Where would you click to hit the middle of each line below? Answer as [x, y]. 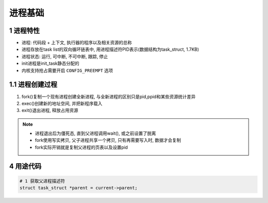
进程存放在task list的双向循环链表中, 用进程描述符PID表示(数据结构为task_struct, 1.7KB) [110, 49]
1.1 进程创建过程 [33, 85]
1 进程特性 [25, 31]
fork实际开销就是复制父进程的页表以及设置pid [81, 147]
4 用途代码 [25, 166]
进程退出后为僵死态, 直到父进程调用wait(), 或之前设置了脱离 [96, 133]
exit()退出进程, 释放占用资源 [50, 110]
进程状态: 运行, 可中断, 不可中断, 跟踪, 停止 [65, 56]
